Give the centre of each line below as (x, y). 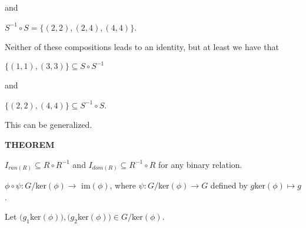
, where (123, 185)
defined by (229, 185)
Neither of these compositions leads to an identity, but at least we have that (142, 47)
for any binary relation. (200, 164)
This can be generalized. (49, 125)
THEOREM (30, 145)
